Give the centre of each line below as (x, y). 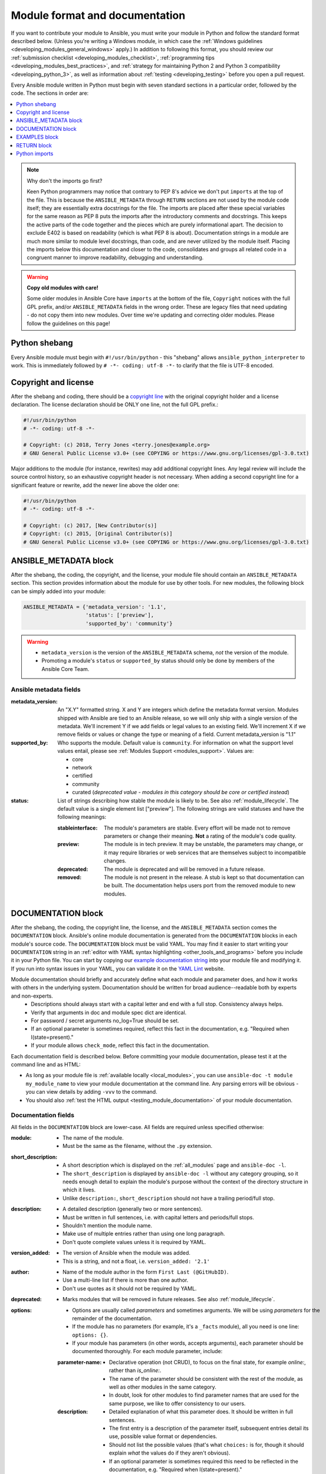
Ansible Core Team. (65, 669)
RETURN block (34, 145)
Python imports (35, 154)
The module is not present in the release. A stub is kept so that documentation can (204, 877)
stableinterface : (78, 828)
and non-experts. (32, 996)
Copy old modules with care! (62, 288)
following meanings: (82, 817)
